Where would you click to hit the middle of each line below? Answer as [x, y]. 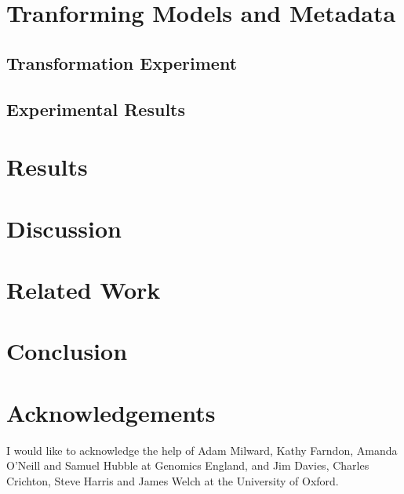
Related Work [84, 289]
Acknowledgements [111, 412]
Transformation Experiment [122, 62]
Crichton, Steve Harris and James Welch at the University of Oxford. [173, 480]
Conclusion [67, 351]
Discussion [64, 228]
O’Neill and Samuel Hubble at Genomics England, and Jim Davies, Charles [188, 465]
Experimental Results [96, 109]
